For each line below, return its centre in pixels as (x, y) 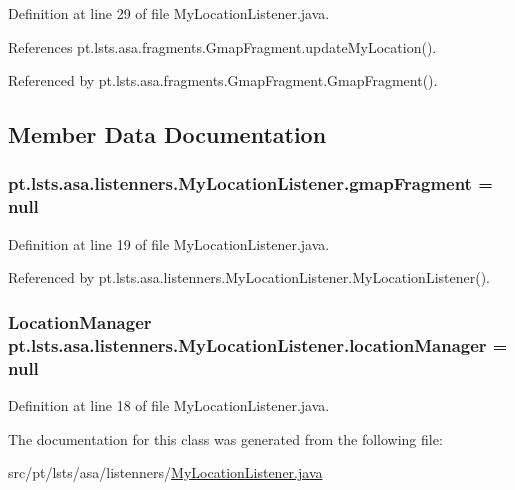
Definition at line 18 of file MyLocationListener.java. (169, 404)
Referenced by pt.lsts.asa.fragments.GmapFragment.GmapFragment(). (223, 80)
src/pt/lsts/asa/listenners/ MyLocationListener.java (165, 472)
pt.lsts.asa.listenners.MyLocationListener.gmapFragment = (250, 183)
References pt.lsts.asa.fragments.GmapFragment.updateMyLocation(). (222, 46)
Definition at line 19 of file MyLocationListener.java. (169, 243)
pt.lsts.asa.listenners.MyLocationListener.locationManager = (258, 344)
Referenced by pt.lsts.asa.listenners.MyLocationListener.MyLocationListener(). (249, 277)
